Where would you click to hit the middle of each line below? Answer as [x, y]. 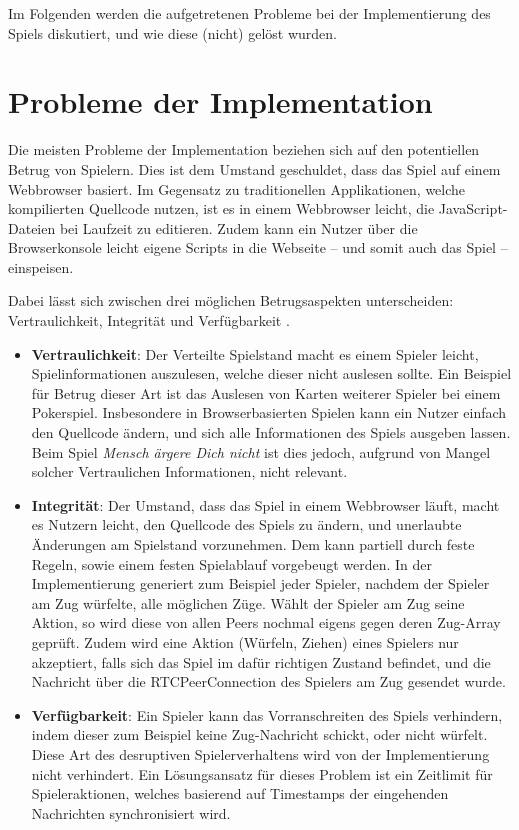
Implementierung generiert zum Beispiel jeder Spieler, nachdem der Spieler [260, 583]
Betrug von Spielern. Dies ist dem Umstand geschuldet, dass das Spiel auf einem [254, 168]
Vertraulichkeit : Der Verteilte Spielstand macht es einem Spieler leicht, [255, 353]
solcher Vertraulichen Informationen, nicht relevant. [189, 471]
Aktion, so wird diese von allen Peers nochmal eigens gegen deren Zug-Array [266, 622]
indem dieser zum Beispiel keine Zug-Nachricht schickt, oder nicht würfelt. [259, 734]
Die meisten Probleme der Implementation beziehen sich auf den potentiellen [244, 149]
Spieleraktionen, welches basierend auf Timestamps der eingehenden [240, 793]
